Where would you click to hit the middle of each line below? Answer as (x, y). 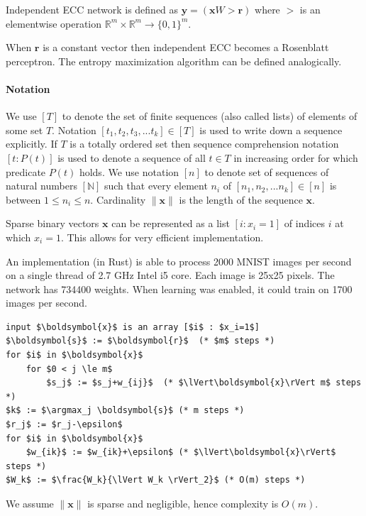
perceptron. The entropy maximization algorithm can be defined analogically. (174, 61)
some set (24, 130)
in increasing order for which (296, 157)
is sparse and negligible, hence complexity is (183, 504)
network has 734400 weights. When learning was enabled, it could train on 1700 (179, 289)
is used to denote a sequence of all (132, 157)
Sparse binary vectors (52, 223)
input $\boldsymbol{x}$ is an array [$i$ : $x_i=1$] (133, 327)
